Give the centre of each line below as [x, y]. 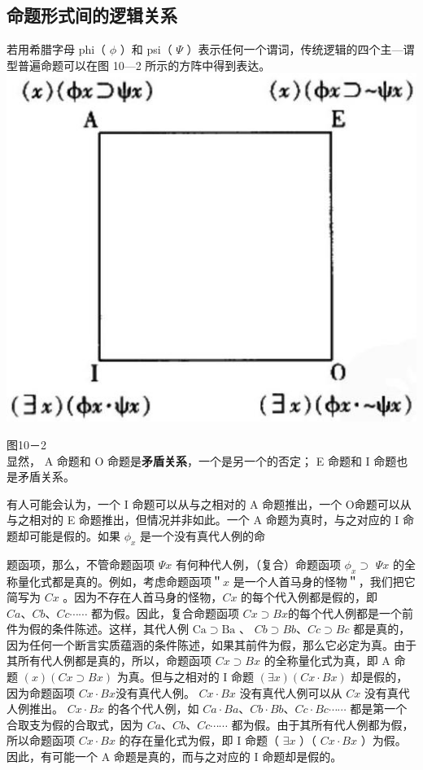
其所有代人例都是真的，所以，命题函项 [109, 661]
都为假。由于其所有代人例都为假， [323, 724]
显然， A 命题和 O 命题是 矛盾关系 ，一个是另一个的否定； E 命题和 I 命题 [202, 460]
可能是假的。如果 [74, 535]
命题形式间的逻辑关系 [92, 15]
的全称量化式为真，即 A [327, 661]
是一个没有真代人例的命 [203, 535]
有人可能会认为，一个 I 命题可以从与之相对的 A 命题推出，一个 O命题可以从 [209, 503]
